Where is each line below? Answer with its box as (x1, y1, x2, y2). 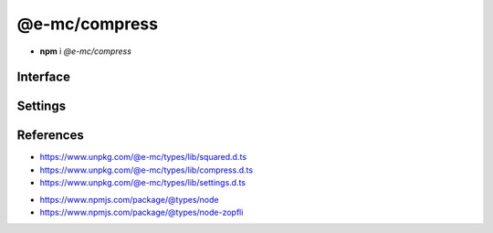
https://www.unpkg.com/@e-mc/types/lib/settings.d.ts (39, 177, 246, 188)
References (16, 128, 84, 143)
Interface (16, 69, 70, 85)
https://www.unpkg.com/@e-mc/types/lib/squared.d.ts (39, 152, 246, 163)
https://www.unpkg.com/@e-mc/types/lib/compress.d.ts (39, 164, 254, 175)
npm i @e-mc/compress (39, 46, 132, 57)
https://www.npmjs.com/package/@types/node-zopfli (39, 207, 244, 218)
